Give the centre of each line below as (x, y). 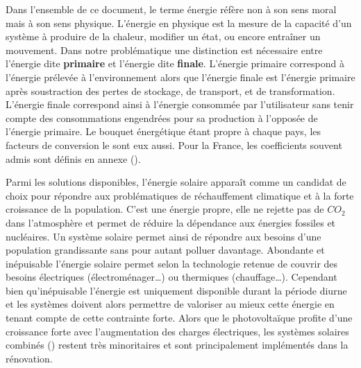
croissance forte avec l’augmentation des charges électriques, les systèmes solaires (177, 331)
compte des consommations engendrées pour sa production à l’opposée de (162, 117)
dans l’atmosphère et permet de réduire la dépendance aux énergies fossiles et (171, 222)
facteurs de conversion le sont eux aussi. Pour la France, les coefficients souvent (174, 144)
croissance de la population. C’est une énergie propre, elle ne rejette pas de (165, 209)
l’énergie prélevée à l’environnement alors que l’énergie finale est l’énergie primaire (180, 77)
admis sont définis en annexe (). (73, 158)
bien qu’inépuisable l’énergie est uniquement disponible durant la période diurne (176, 290)
